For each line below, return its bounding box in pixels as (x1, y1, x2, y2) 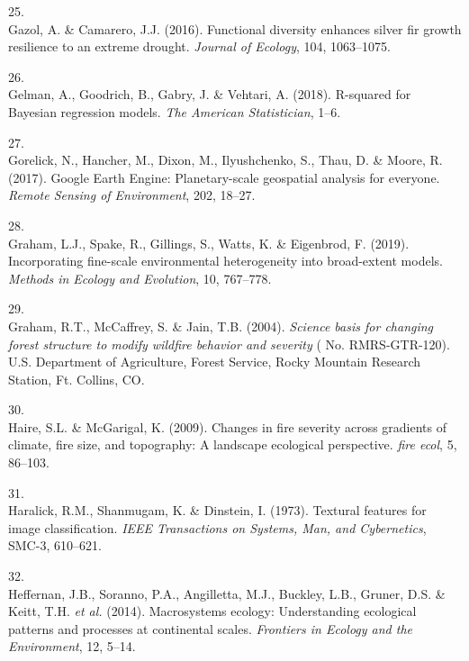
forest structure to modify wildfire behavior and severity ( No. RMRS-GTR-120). (8, 334, 450, 353)
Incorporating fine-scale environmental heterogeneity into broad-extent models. (8, 251, 443, 270)
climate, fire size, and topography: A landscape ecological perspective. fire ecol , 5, (8, 435, 457, 454)
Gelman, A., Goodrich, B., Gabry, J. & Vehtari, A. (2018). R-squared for (8, 85, 411, 104)
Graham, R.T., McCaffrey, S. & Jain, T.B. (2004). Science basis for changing (8, 316, 434, 335)
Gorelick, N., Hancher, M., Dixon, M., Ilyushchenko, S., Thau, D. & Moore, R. (8, 150, 443, 169)
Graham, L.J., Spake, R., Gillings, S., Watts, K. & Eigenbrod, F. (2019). (8, 233, 410, 252)
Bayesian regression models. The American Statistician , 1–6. (8, 102, 341, 121)
